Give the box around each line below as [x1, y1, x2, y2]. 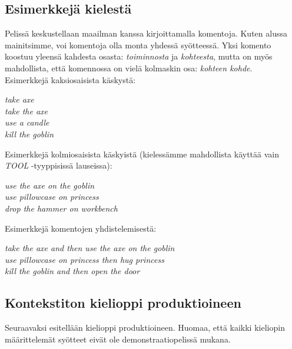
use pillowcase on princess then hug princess [5, 253, 164, 265]
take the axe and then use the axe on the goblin [5, 242, 175, 254]
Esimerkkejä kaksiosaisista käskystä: [5, 73, 136, 85]
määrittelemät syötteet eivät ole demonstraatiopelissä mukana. [5, 332, 231, 345]
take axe [5, 93, 34, 106]
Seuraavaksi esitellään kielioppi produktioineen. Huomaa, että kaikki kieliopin [5, 321, 285, 334]
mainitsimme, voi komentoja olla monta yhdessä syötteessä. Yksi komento [5, 38, 271, 51]
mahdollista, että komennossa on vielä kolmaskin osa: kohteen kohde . [5, 61, 253, 74]
